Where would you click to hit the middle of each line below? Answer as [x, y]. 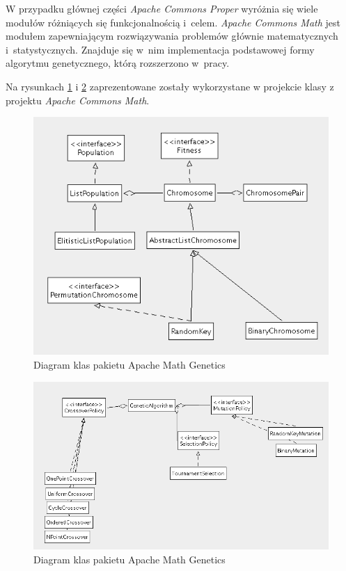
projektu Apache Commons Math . [78, 100]
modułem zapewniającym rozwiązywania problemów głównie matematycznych [172, 36]
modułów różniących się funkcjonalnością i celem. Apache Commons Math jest [173, 22]
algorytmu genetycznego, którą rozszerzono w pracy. [118, 63]
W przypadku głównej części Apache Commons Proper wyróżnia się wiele [162, 8]
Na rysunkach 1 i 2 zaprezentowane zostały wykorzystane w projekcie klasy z [170, 86]
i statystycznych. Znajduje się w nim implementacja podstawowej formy [160, 49]
